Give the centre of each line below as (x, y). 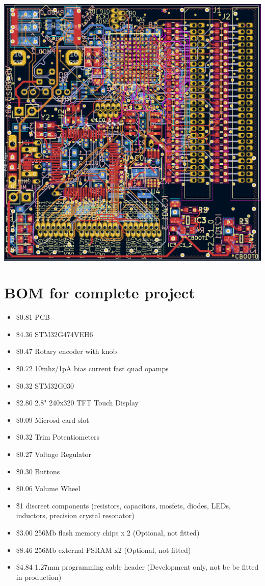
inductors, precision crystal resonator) (75, 515)
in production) (39, 577)
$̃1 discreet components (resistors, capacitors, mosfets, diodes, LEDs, (123, 505)
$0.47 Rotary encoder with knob (67, 351)
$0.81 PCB (33, 317)
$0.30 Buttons (38, 471)
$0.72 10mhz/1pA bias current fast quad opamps (92, 368)
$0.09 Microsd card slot (52, 419)
